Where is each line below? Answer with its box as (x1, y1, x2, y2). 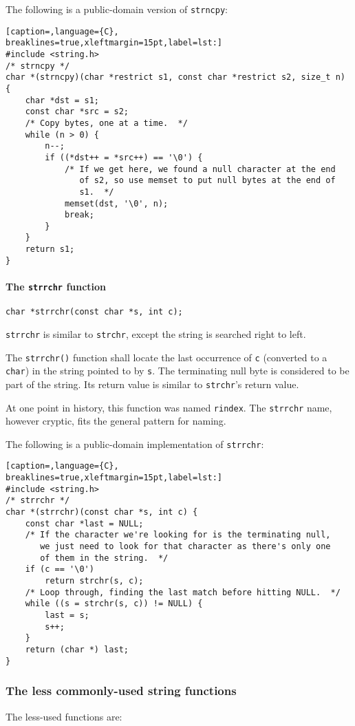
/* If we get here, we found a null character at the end (64, 164, 336, 174)
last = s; (45, 610, 89, 621)
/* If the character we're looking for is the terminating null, (25, 530, 331, 540)
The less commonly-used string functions (6, 682, 237, 699)
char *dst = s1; (25, 95, 100, 105)
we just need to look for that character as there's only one (40, 542, 331, 552)
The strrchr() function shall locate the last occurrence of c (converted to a (6, 350, 327, 364)
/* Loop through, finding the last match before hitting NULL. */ (25, 587, 341, 597)
